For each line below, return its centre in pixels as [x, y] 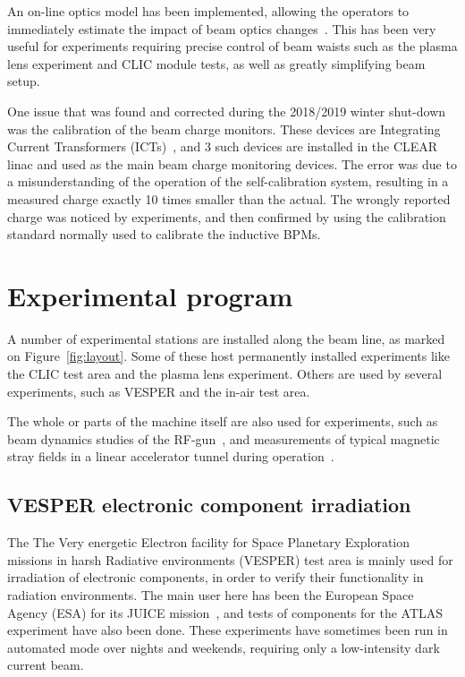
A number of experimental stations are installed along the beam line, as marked [226, 338]
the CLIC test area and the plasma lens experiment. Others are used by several [225, 374]
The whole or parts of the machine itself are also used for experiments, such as [223, 421]
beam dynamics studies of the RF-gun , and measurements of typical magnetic [224, 438]
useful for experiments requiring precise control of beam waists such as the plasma [232, 46]
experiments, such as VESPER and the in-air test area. [159, 391]
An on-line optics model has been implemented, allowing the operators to [208, 11]
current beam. [46, 665]
